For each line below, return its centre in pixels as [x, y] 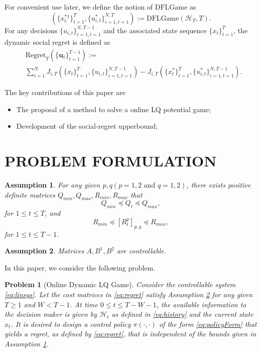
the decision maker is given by [51, 314]
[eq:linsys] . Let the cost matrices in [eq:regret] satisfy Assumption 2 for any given [129, 294]
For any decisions [31, 30]
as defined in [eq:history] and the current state [182, 314]
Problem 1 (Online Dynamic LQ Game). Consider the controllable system [120, 284]
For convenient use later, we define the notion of [79, 7]
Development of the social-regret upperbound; [87, 126]
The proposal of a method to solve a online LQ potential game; [114, 109]
